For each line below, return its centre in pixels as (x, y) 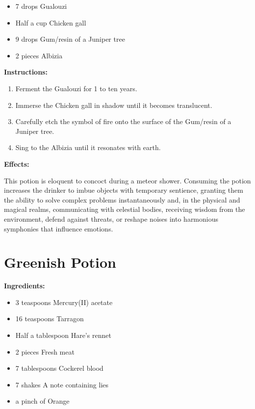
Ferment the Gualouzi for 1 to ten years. (76, 88)
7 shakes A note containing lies (62, 384)
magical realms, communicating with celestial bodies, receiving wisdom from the (125, 209)
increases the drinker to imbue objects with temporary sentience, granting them (124, 190)
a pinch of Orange (42, 401)
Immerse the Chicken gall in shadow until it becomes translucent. (114, 105)
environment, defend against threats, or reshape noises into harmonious (111, 218)
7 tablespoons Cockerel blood (59, 368)
